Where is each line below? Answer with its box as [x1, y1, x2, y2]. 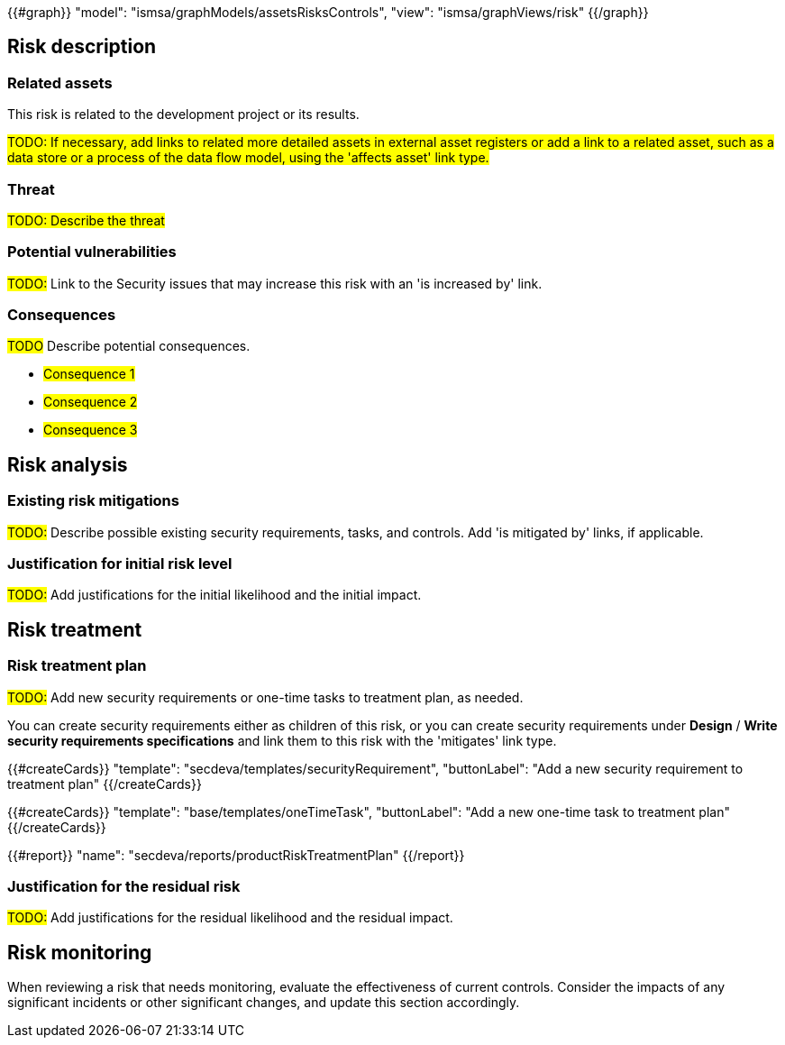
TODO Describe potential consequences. [7, 338, 251, 354]
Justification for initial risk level [7, 555, 233, 573]
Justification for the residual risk [7, 877, 241, 896]
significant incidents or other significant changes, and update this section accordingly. [7, 995, 520, 1011]
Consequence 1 [43, 366, 135, 382]
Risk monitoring [7, 940, 152, 964]
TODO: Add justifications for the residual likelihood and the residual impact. [7, 910, 453, 926]
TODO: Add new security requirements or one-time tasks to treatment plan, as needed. [7, 689, 524, 705]
